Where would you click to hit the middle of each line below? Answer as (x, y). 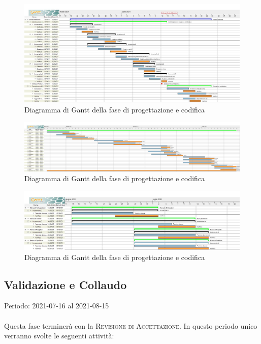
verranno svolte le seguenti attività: (59, 336)
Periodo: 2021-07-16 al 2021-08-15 (57, 306)
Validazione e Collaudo (66, 284)
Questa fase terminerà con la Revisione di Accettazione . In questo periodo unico (131, 325)
